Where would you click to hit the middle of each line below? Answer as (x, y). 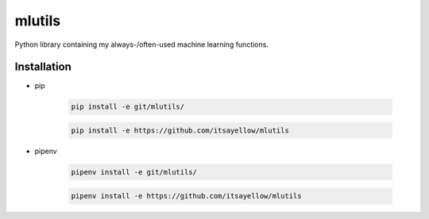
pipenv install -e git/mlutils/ (134, 172)
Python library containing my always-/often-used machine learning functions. (142, 44)
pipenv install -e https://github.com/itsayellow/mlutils (186, 196)
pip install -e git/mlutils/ (128, 107)
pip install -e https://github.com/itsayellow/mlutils (180, 131)
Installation (43, 67)
